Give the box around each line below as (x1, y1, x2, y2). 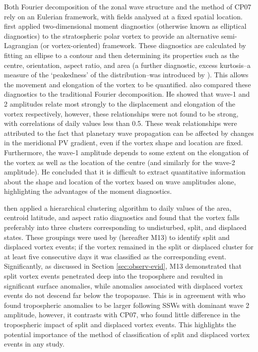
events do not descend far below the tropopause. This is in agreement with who (4, 290, 246, 300)
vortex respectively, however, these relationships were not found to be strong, (4, 108, 239, 118)
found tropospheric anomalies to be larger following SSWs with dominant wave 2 (4, 299, 250, 310)
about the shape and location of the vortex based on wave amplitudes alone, (4, 176, 236, 186)
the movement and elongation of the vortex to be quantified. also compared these (4, 79, 251, 89)
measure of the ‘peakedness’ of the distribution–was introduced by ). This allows (4, 69, 249, 80)
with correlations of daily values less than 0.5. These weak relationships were (4, 118, 237, 128)
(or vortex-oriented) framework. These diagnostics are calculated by (40, 40, 246, 51)
